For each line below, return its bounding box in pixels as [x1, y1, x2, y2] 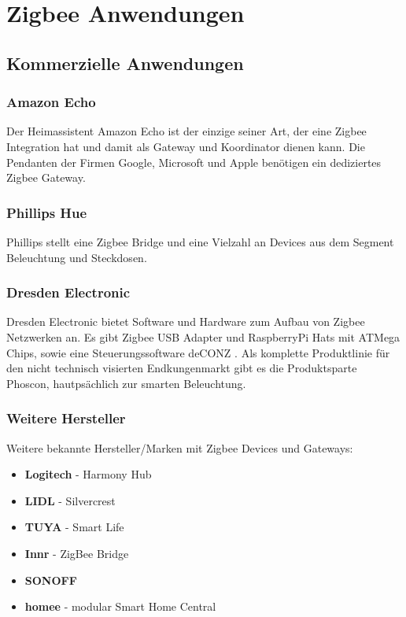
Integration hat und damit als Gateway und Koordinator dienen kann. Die [6, 138, 365, 154]
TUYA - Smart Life [24, 519, 124, 535]
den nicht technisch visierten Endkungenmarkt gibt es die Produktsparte [6, 360, 357, 376]
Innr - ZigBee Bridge [24, 545, 129, 561]
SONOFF [24, 571, 77, 588]
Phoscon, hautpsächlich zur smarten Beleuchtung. [6, 375, 246, 391]
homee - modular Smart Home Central [24, 598, 216, 615]
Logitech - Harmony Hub [24, 466, 152, 482]
